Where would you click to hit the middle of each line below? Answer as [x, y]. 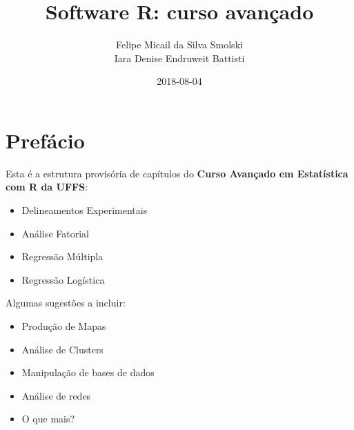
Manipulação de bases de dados [88, 372]
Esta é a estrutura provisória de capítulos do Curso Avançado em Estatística [177, 173]
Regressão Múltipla [62, 256]
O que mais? [48, 419]
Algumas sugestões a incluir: [66, 303]
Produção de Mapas [64, 326]
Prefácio [45, 140]
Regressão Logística [63, 279]
